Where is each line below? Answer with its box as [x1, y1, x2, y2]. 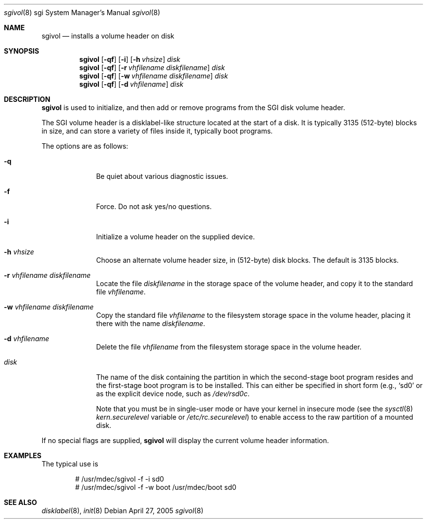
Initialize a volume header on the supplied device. [96, 232, 255, 241]
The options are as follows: [41, 142, 128, 150]
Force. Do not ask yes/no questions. [96, 202, 212, 211]
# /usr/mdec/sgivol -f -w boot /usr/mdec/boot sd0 [75, 483, 236, 491]
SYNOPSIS [4, 47, 39, 55]
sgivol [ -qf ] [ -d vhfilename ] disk [79, 80, 184, 88]
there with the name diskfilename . [96, 319, 205, 328]
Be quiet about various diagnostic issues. [96, 172, 228, 180]
